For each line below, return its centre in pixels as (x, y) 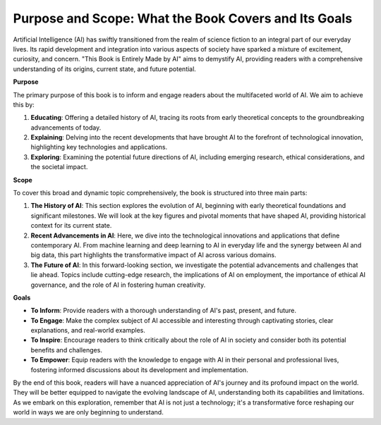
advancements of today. (66, 128)
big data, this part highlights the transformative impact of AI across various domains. (153, 255)
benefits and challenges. (66, 350)
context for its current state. (71, 226)
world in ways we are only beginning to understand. (88, 412)
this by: (24, 104)
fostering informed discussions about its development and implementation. (139, 369)
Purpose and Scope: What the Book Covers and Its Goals (183, 18)
